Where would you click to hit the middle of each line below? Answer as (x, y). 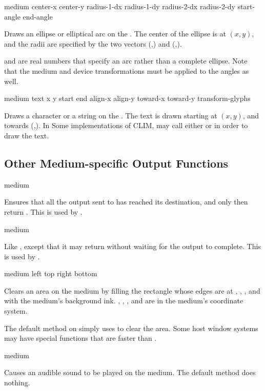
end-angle (38, 16)
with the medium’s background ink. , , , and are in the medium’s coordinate (124, 301)
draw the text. (27, 135)
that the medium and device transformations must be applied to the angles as (127, 70)
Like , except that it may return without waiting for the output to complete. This (132, 246)
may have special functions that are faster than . (80, 338)
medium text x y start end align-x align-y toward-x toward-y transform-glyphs (127, 98)
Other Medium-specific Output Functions (116, 163)
